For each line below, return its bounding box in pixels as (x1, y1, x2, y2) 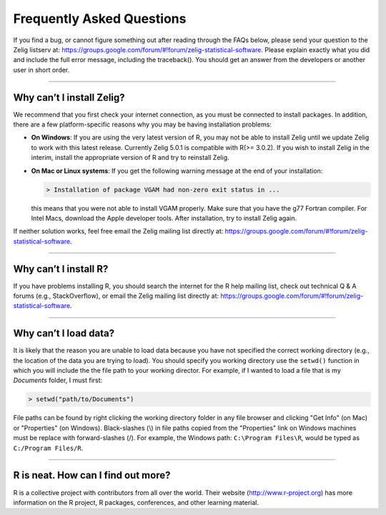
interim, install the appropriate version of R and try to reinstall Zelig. (31, 154, 229, 162)
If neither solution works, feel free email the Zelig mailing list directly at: (13, 227, 224, 236)
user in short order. (13, 65, 70, 74)
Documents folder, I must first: (13, 376, 103, 385)
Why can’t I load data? (13, 327, 114, 339)
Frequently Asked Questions (13, 11, 187, 26)
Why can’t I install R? (13, 263, 109, 275)
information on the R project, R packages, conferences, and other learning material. (13, 498, 259, 506)
